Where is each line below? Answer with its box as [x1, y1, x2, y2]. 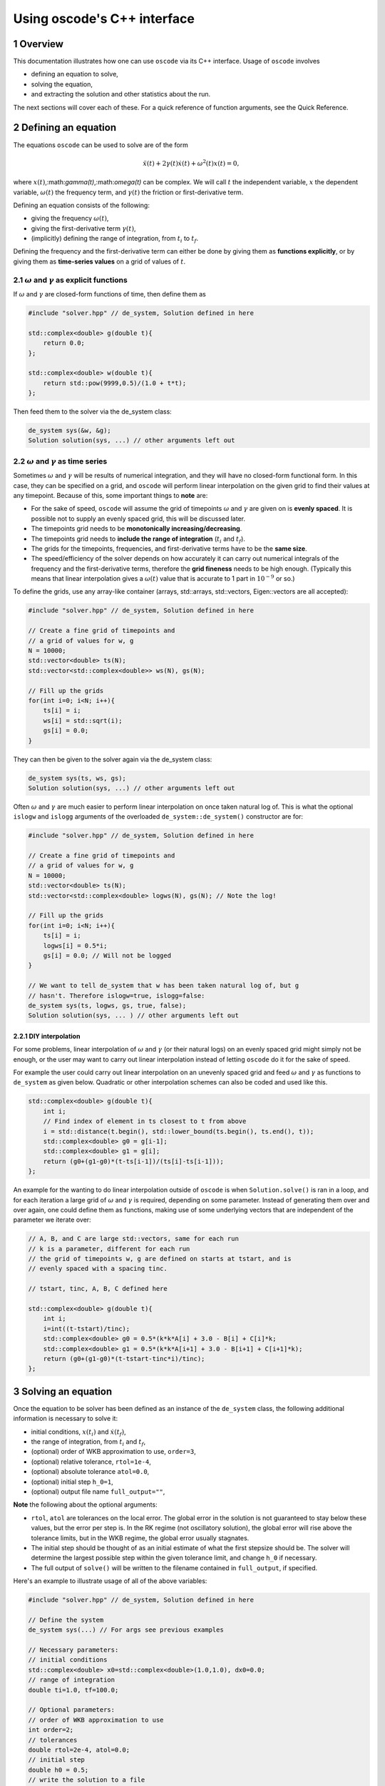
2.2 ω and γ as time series [13, 456, 108, 466]
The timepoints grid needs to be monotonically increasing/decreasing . [31, 524, 242, 533]
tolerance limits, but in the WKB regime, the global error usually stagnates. [31, 1533, 250, 1542]
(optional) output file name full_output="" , [31, 1487, 165, 1496]
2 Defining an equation [13, 121, 117, 134]
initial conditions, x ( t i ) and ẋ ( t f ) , [31, 1427, 126, 1437]
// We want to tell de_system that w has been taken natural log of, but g [28, 982, 299, 989]
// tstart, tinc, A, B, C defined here [28, 1284, 168, 1293]
